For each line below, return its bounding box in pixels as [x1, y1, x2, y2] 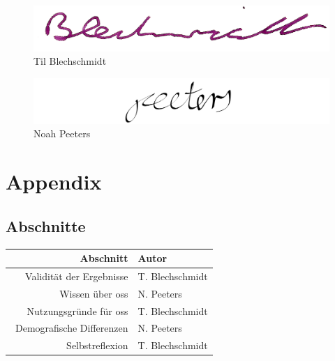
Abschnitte [6, 215, 86, 236]
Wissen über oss [59, 286, 128, 300]
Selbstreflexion [66, 338, 128, 353]
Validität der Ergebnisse [25, 268, 128, 283]
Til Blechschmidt [33, 54, 107, 68]
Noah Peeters [33, 126, 91, 141]
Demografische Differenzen [15, 321, 128, 335]
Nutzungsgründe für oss [27, 303, 128, 318]
